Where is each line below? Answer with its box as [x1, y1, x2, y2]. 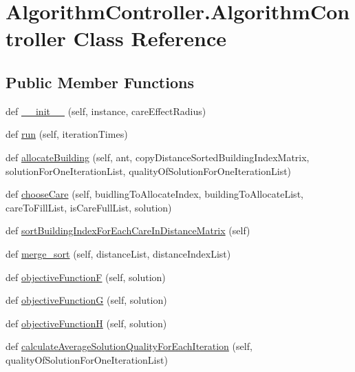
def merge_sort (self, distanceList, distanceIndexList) [6, 246, 231, 260]
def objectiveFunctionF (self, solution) [6, 269, 166, 284]
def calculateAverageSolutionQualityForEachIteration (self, [6, 339, 252, 353]
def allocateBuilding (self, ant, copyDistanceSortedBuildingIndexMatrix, [6, 149, 310, 164]
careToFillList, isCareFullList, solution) [6, 200, 172, 214]
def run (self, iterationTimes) [6, 127, 128, 141]
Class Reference [73, 24, 226, 52]
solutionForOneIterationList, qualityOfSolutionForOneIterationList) [6, 163, 292, 178]
